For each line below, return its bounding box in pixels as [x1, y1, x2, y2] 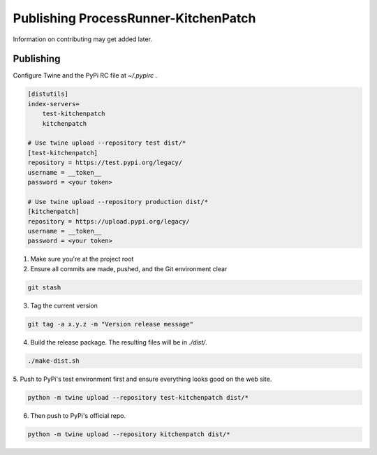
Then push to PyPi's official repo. [30, 411, 126, 419]
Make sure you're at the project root [30, 255, 134, 263]
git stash [27, 283, 61, 291]
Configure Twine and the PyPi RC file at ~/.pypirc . [13, 71, 158, 80]
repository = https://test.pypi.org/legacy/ [27, 159, 183, 167]
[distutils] [27, 90, 69, 98]
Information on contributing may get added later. [13, 35, 153, 43]
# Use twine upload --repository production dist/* [27, 198, 209, 205]
